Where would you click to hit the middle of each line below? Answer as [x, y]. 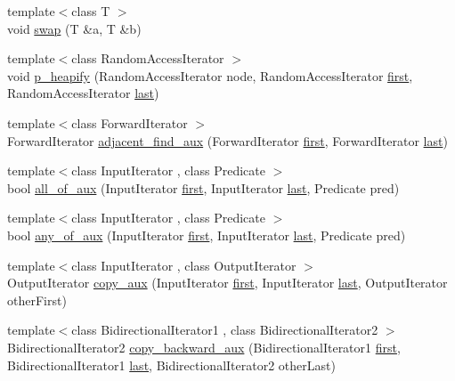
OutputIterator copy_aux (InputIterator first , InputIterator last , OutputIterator [227, 283]
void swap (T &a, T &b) [74, 28]
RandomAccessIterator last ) [83, 93]
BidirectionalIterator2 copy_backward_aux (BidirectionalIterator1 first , [204, 347]
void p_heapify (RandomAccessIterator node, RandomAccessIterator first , [210, 75]
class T [91, 11]
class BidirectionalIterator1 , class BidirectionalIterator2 [225, 330]
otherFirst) [37, 300]
